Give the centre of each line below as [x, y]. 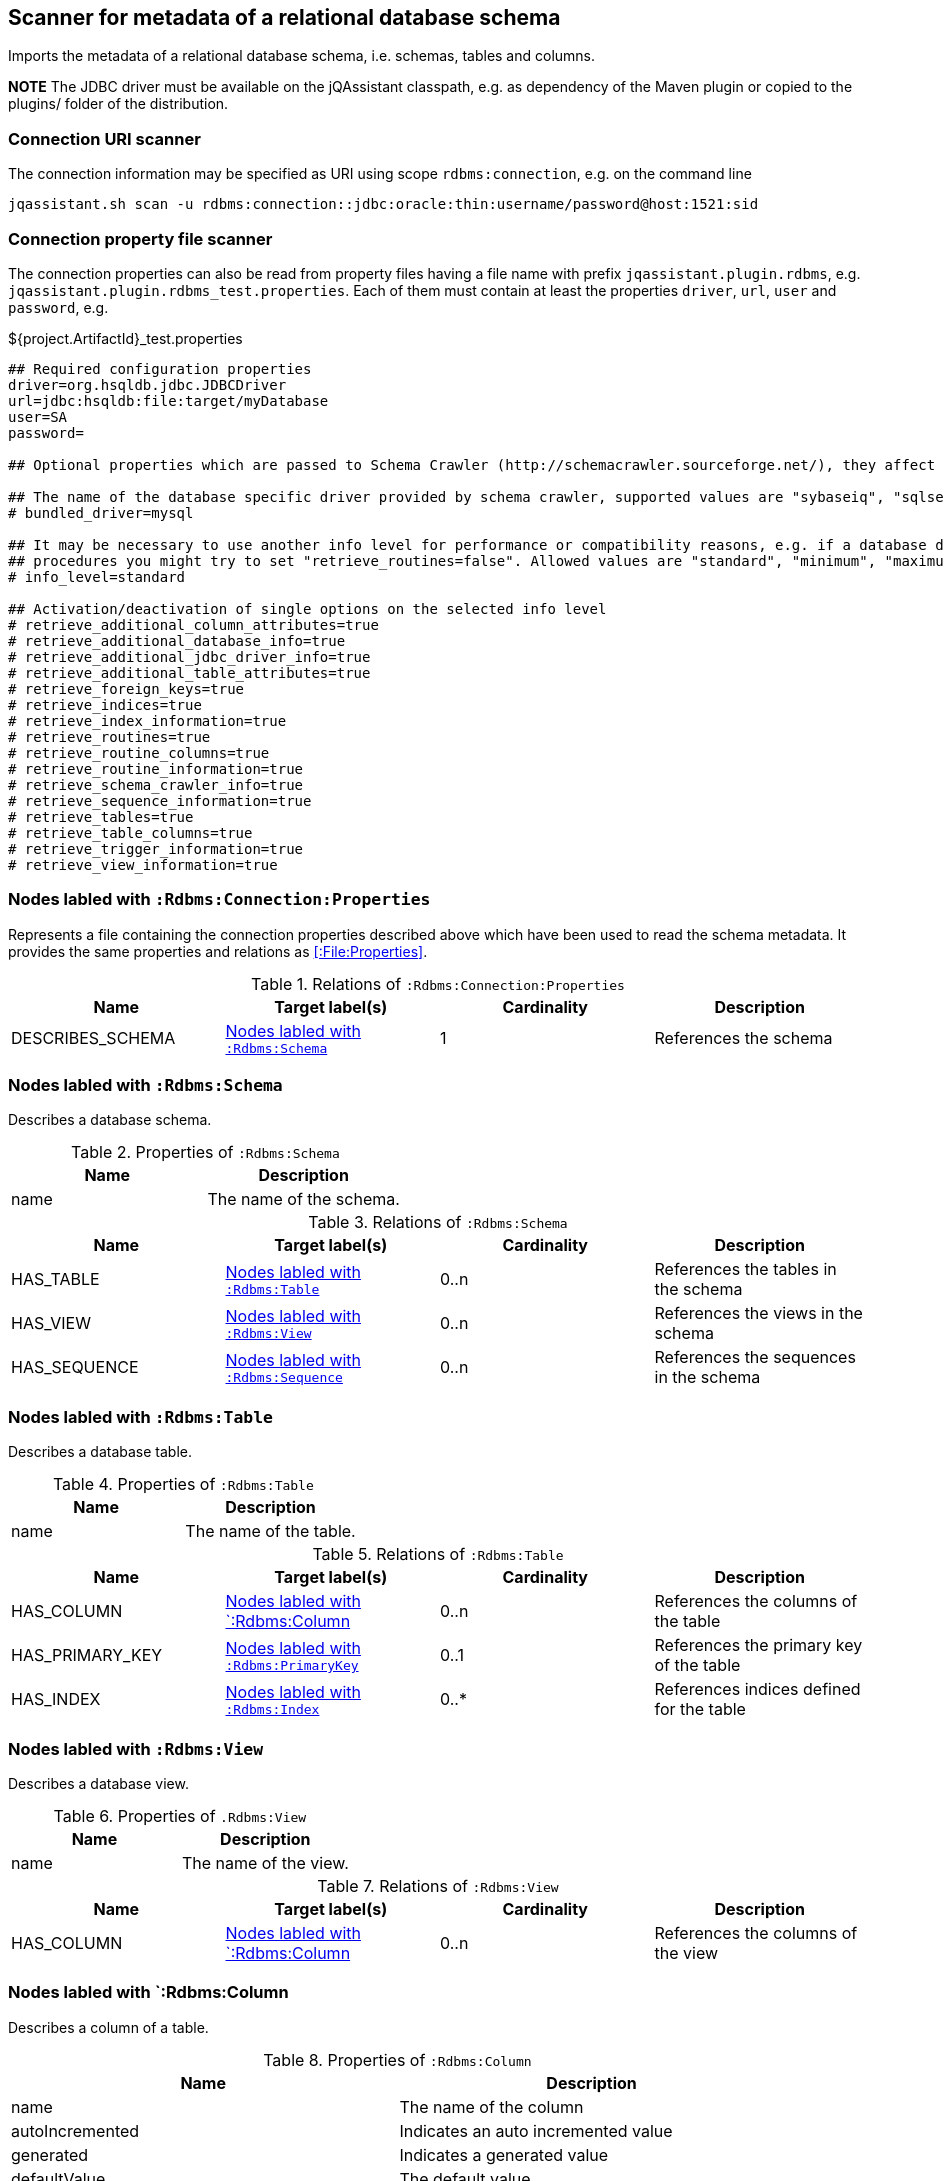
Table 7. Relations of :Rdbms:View [438, 1885]
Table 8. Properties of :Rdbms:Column [397, 2059]
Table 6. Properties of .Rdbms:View [180, 1815]
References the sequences [755, 1357]
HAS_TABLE [55, 1279]
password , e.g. [58, 307]
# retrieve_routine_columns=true [139, 752]
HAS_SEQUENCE [75, 1367]
